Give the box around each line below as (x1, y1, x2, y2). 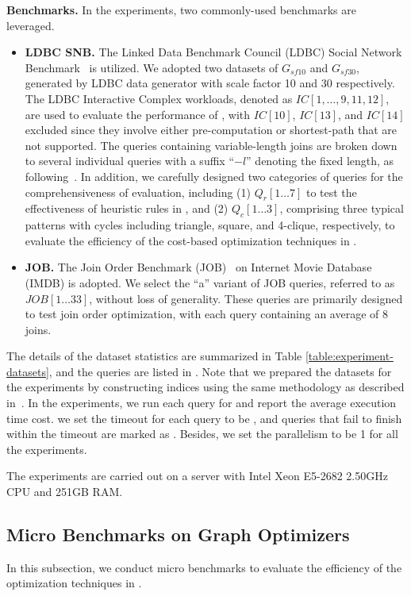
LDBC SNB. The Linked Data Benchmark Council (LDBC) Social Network (25, 44, 402, 60)
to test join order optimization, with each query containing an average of (25, 306, 379, 322)
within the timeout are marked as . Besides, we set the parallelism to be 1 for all (6, 425, 398, 442)
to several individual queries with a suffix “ (25, 152, 234, 169)
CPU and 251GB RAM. (6, 483, 123, 500)
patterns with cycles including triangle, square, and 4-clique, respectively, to (25, 217, 395, 233)
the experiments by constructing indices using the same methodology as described (6, 379, 405, 395)
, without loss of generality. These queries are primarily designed (89, 290, 403, 306)
